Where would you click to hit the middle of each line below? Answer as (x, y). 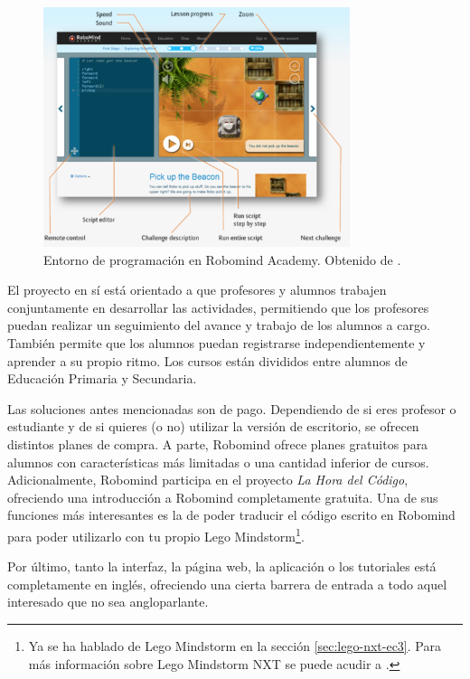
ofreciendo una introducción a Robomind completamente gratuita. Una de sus (223, 497)
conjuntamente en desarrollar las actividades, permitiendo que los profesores (218, 307)
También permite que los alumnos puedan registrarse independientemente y (216, 342)
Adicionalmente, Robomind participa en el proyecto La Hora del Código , (208, 480)
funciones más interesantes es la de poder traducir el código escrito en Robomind (231, 515)
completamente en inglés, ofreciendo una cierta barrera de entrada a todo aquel (227, 584)
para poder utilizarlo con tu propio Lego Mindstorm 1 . (156, 534)
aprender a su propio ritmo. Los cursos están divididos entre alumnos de (207, 360)
